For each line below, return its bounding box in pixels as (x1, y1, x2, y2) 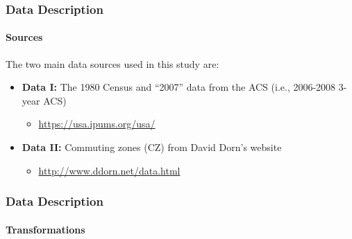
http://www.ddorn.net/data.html (38, 163, 181, 177)
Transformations (6, 222, 85, 236)
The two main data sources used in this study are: (6, 56, 219, 71)
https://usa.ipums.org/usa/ (38, 116, 156, 131)
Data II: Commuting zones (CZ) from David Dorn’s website (22, 140, 282, 154)
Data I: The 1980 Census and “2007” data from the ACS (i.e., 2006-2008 (22, 80, 336, 94)
